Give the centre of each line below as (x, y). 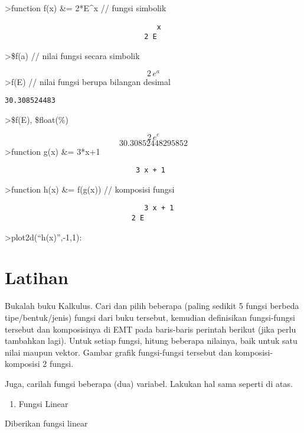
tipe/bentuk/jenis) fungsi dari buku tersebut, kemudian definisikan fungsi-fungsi (150, 317)
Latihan (37, 277)
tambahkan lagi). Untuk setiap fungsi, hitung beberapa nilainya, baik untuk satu (151, 341)
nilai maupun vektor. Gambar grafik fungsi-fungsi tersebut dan (119, 352)
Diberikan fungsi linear (46, 423)
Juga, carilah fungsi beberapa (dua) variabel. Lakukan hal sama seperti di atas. (149, 383)
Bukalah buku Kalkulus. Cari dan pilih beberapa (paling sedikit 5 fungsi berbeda (152, 306)
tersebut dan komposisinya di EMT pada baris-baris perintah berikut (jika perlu (151, 329)
